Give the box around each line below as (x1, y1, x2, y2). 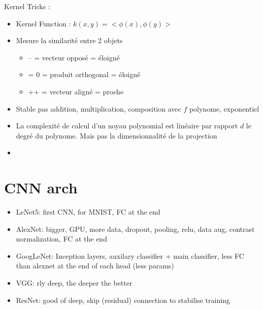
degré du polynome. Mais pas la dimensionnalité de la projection (16, 130, 217, 141)
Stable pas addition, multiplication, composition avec (16, 103, 181, 114)
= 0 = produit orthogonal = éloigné (28, 69, 141, 80)
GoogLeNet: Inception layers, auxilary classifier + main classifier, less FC (16, 250, 244, 261)
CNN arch (4, 177, 78, 198)
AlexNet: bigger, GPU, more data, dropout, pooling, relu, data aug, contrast (16, 223, 255, 234)
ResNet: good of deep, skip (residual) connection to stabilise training (16, 294, 230, 305)
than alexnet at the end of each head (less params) (16, 260, 174, 271)
